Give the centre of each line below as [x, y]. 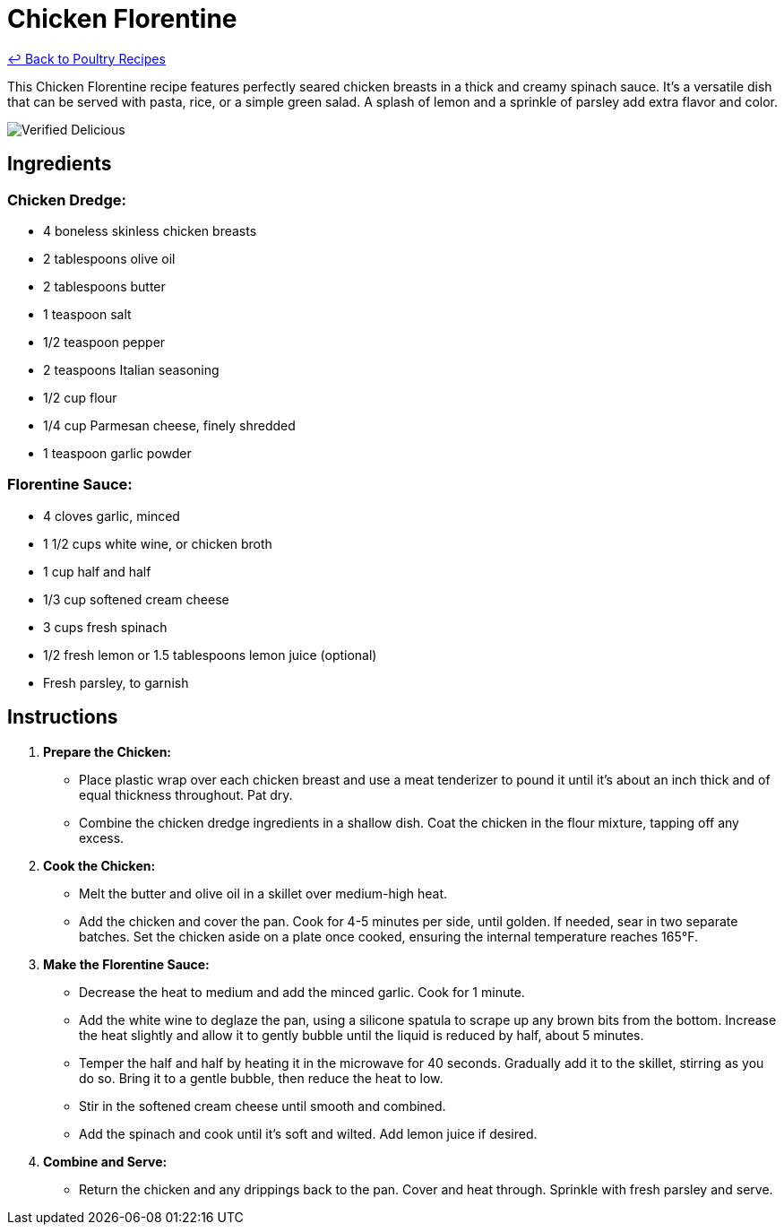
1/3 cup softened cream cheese [136, 599]
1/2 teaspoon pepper [104, 342]
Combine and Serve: [105, 1161]
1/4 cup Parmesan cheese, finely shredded [169, 425]
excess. [102, 837]
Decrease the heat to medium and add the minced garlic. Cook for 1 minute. [302, 992]
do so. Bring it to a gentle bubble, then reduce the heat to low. [261, 1078]
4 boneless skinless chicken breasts [150, 230]
